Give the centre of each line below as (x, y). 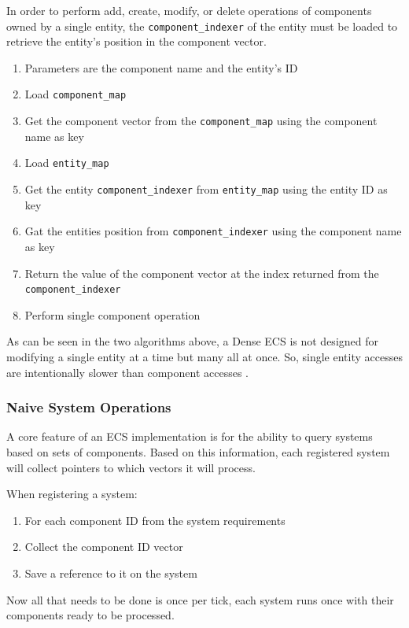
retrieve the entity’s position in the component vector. (136, 41)
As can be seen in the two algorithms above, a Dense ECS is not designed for (192, 341)
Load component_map (76, 94)
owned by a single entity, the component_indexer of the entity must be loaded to (202, 26)
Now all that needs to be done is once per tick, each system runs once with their (200, 599)
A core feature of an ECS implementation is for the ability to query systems (190, 436)
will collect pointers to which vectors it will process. (131, 467)
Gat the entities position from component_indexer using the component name (213, 231)
